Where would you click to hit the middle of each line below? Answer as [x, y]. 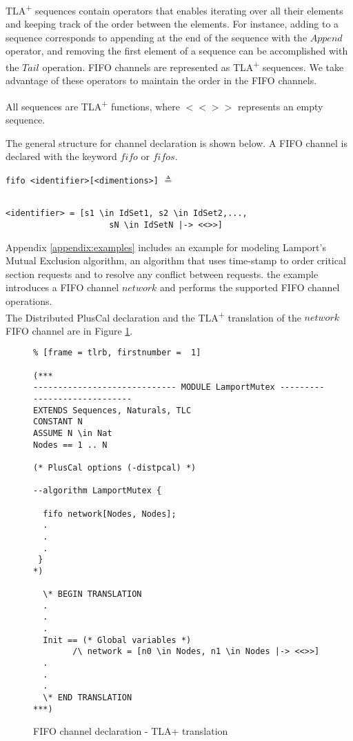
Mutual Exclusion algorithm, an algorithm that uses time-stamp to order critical [176, 260]
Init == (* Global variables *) [117, 640]
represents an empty [280, 106]
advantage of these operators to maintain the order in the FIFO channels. [161, 80]
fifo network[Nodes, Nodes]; [110, 514]
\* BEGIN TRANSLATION [92, 594]
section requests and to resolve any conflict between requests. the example [162, 274]
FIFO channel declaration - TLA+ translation [131, 731]
